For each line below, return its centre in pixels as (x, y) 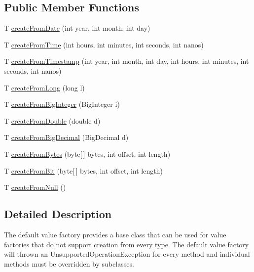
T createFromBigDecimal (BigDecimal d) (66, 137)
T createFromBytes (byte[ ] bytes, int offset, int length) (87, 154)
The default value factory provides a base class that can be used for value (115, 234)
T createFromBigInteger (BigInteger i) (62, 104)
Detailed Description (58, 214)
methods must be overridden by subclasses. (69, 263)
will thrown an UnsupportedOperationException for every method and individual (127, 254)
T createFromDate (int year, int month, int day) (77, 28)
